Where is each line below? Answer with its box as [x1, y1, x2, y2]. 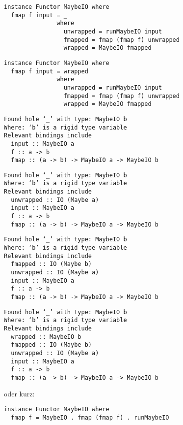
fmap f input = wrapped [11, 67, 88, 75]
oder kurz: [4, 388, 35, 398]
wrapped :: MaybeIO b [11, 333, 81, 340]
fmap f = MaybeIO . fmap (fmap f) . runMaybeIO [11, 414, 169, 421]
